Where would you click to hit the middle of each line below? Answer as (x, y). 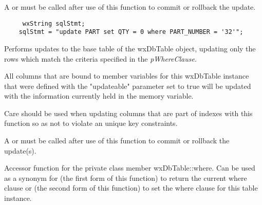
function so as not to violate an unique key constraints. (91, 123)
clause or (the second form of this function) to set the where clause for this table (131, 188)
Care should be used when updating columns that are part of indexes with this (128, 113)
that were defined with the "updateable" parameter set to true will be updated (128, 86)
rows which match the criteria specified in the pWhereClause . (100, 58)
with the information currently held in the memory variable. (99, 96)
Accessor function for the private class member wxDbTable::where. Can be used (130, 168)
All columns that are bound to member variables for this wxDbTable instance (127, 76)
